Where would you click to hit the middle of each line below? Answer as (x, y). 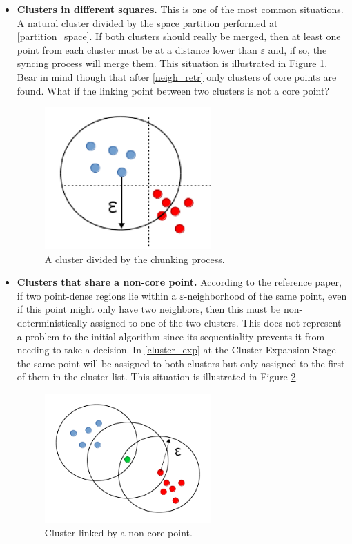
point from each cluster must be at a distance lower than (137, 49)
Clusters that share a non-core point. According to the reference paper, (179, 282)
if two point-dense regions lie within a (97, 295)
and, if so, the (297, 49)
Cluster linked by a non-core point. (118, 532)
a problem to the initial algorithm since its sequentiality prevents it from (171, 336)
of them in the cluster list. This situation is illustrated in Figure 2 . (158, 377)
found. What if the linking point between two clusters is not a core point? (173, 90)
